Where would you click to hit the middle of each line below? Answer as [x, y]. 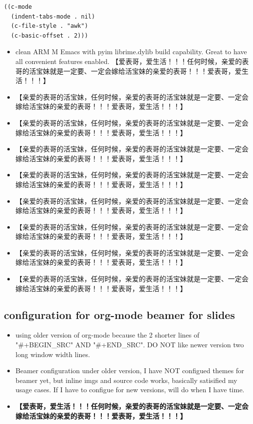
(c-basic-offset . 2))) [49, 35]
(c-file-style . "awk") [49, 26]
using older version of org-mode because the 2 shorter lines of [107, 335]
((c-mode [18, 7]
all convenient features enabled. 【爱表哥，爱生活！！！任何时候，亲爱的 [129, 61]
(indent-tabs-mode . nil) [53, 16]
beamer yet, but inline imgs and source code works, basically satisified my [126, 380]
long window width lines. [53, 354]
